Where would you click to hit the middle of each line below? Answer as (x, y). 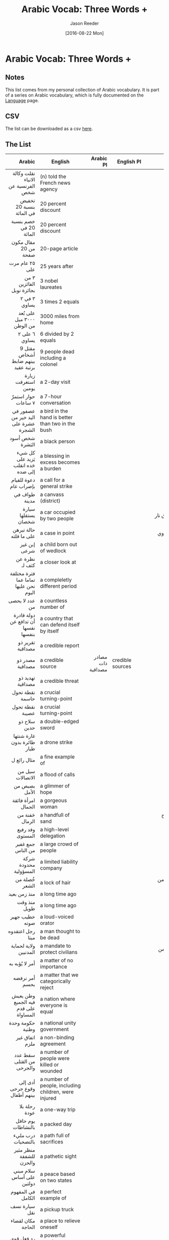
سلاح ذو (27, 722)
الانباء (29, 180)
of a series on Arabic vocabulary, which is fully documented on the (75, 95)
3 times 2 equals (60, 302)
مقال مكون (23, 242)
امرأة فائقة (24, 801)
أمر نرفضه (24, 978)
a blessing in (55, 456)
